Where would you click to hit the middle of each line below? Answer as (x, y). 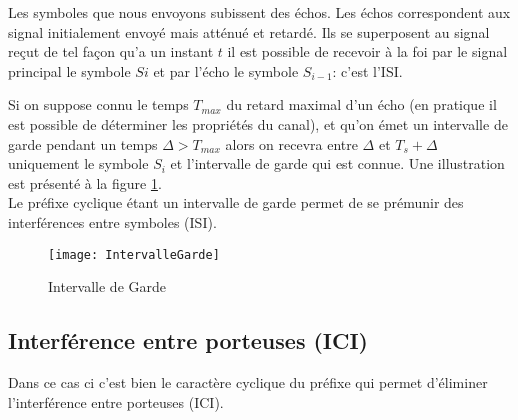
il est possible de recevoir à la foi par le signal (367, 51)
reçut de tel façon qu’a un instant (111, 51)
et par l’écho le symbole (226, 70)
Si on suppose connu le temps (98, 104)
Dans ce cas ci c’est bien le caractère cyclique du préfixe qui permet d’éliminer (248, 381)
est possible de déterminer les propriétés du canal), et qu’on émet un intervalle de (258, 123)
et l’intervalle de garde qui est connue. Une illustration (337, 163)
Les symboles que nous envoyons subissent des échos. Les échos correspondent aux (259, 12)
